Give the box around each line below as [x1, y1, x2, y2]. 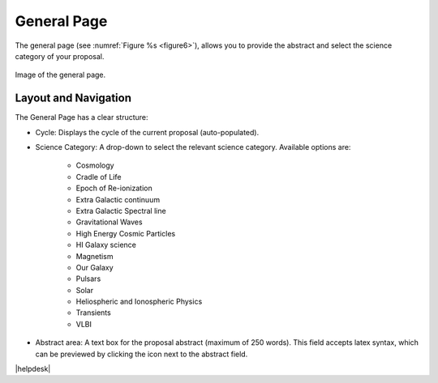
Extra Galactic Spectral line [75, 206, 166, 215]
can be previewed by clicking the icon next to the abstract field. [35, 349, 248, 359]
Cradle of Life [75, 172, 122, 181]
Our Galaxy [75, 262, 114, 272]
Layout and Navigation [15, 91, 131, 105]
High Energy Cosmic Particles [75, 228, 176, 238]
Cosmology [75, 160, 114, 170]
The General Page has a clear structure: [15, 113, 149, 122]
